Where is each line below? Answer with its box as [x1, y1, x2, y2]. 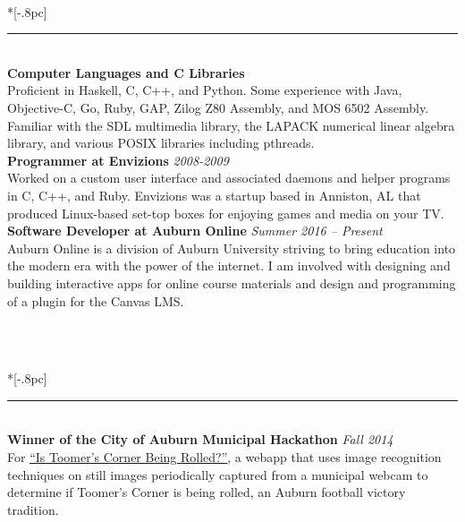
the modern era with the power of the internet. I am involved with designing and [7, 256, 451, 275]
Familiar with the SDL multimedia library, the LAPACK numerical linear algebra [7, 116, 455, 134]
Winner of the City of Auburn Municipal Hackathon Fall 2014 [7, 430, 393, 449]
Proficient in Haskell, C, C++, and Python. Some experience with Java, [7, 81, 402, 99]
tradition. [7, 500, 59, 518]
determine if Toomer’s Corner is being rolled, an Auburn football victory [7, 483, 406, 501]
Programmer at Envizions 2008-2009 [7, 150, 229, 169]
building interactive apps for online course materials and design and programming [7, 273, 456, 292]
